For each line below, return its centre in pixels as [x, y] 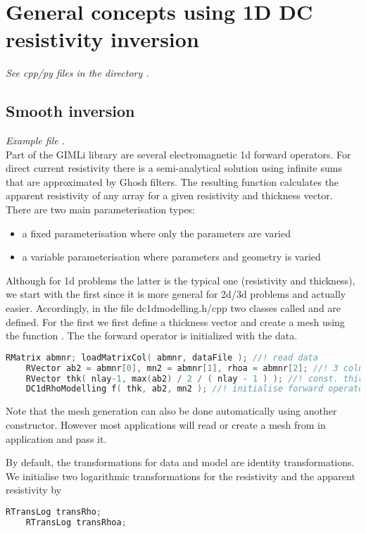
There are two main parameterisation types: [101, 209]
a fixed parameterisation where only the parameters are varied [156, 233]
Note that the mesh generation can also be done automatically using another [171, 411]
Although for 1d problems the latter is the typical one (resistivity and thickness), [181, 280]
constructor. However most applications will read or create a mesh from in [166, 424]
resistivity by [34, 490]
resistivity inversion [102, 39]
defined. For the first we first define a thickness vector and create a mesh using [175, 321]
